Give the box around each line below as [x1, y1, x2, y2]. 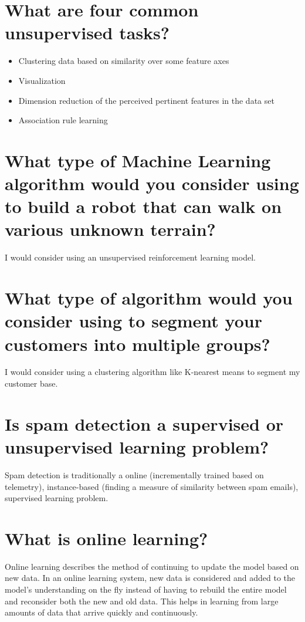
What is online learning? [5, 526, 208, 550]
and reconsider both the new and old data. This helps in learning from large [5, 594, 279, 607]
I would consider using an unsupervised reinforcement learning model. [5, 251, 256, 263]
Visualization [18, 74, 66, 86]
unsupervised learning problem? [5, 435, 269, 459]
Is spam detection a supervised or [5, 411, 284, 435]
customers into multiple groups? [5, 332, 270, 356]
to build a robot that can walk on [5, 194, 282, 218]
